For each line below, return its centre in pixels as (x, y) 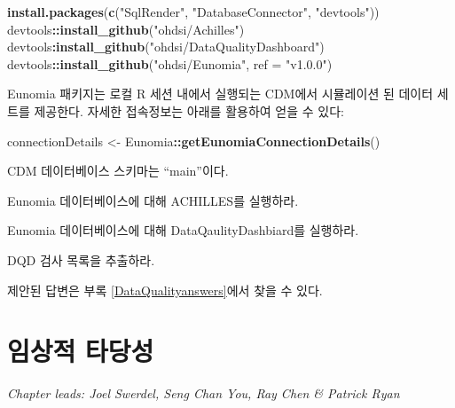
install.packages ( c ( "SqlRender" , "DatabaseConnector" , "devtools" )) (193, 12)
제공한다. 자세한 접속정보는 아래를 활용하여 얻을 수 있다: (189, 110)
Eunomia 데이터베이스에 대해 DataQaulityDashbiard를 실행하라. (183, 230)
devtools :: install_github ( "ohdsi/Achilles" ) (126, 29)
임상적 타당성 (81, 351)
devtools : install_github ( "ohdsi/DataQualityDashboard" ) (166, 47)
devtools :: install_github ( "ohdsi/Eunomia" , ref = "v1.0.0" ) (170, 63)
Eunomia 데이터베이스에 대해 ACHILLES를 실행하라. (153, 200)
